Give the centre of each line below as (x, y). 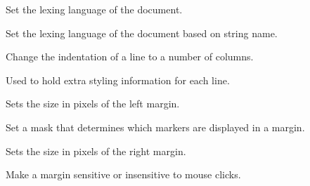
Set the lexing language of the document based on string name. (142, 33)
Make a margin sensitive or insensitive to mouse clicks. (123, 174)
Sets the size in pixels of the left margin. (93, 104)
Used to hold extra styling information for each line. (118, 80)
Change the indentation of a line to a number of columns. (130, 57)
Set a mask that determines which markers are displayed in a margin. (155, 127)
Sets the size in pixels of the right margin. (96, 151)
